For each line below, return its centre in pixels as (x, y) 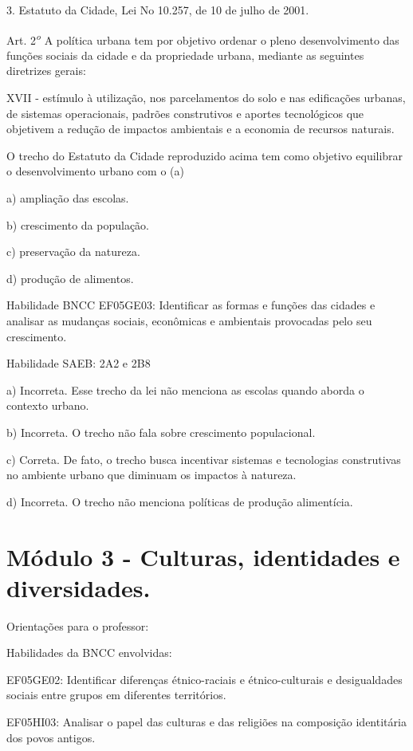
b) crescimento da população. (78, 224)
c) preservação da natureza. (73, 252)
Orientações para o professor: (78, 625)
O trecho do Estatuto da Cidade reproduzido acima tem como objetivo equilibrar (205, 155)
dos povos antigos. (51, 737)
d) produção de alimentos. (70, 278)
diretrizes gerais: (46, 71)
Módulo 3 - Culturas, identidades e (203, 556)
